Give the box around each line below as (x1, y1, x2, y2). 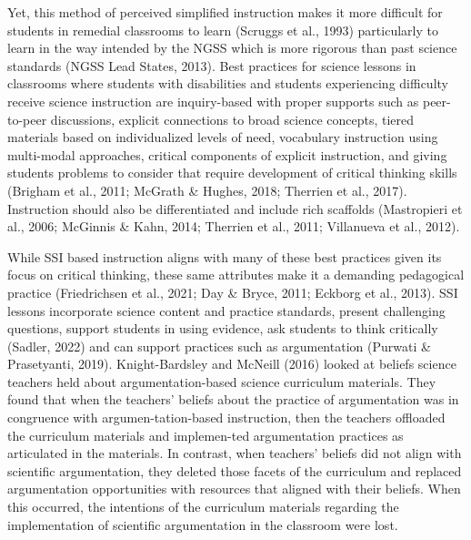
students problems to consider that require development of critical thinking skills (7, 163, 457, 182)
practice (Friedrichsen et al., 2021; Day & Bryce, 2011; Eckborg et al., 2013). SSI (7, 282, 458, 301)
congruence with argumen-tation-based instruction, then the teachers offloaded (7, 408, 446, 427)
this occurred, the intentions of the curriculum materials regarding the (7, 497, 399, 516)
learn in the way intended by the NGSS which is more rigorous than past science (7, 38, 457, 57)
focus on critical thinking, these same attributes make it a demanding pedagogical (7, 265, 465, 284)
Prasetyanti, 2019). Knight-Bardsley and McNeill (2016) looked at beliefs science (7, 354, 456, 373)
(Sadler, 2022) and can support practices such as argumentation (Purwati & (7, 336, 431, 355)
